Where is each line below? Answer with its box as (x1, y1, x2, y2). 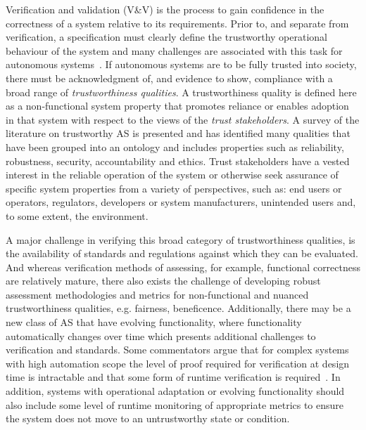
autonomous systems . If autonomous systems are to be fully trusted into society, (6, 57, 357, 72)
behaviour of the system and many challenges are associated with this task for (6, 43, 343, 58)
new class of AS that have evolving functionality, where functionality (6, 315, 302, 330)
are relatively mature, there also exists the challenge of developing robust (6, 273, 321, 288)
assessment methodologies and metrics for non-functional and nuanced (6, 287, 309, 301)
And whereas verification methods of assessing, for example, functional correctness (6, 259, 361, 274)
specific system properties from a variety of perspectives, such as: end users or (6, 181, 342, 195)
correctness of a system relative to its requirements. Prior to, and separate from (6, 15, 349, 30)
